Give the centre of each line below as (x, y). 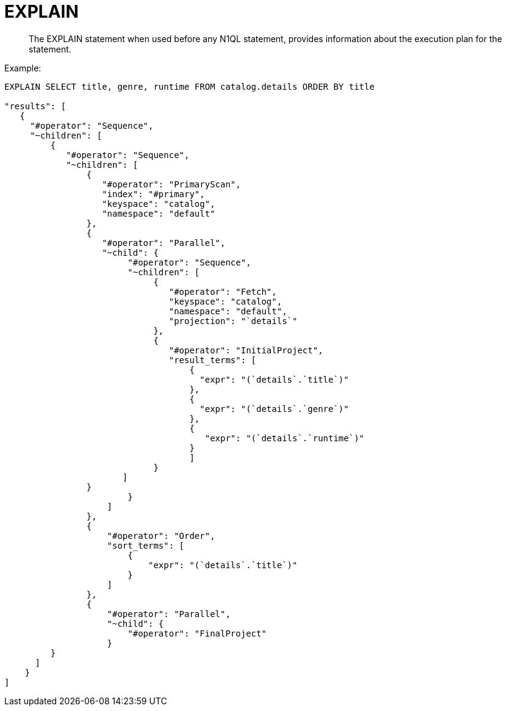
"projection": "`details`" (233, 321)
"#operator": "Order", (161, 536)
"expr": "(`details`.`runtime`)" (285, 438)
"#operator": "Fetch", (223, 291)
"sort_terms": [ (146, 545)
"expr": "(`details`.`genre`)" (274, 409)
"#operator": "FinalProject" (197, 633)
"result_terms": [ (213, 360)
